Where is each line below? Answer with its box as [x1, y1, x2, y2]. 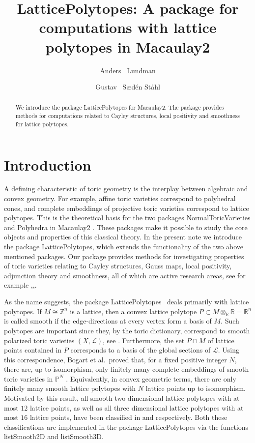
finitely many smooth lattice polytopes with [4, 383, 136, 393]
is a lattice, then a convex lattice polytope [70, 306, 197, 316]
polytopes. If [4, 306, 42, 316]
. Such [221, 316, 239, 326]
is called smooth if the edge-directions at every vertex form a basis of [4, 316, 212, 326]
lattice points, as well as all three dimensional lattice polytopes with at [29, 402, 244, 413]
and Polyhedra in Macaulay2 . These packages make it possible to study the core [4, 222, 248, 232]
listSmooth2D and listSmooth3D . [4, 431, 104, 442]
